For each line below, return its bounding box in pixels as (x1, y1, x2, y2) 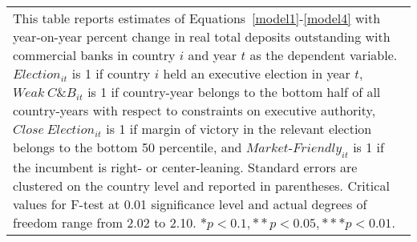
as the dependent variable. (249, 46, 398, 64)
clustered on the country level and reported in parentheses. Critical (13, 176, 390, 196)
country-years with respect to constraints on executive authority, (13, 101, 376, 119)
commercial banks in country (13, 46, 176, 64)
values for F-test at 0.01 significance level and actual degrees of (13, 195, 367, 214)
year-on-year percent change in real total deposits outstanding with (13, 27, 391, 46)
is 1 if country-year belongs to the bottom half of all (87, 83, 381, 101)
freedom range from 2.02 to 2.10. (13, 213, 196, 232)
